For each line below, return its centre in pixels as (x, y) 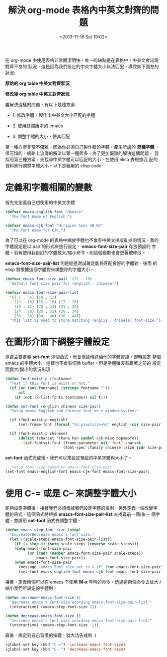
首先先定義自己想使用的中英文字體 (40, 202)
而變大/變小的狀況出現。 (30, 369)
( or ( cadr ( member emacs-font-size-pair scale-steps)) (85, 553)
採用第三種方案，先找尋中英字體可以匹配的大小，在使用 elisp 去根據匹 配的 (82, 159)
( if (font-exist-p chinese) (39, 434)
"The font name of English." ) (41, 217)
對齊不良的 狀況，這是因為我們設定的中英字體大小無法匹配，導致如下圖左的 (82, 66)
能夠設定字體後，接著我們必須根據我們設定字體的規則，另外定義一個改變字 (81, 508)
